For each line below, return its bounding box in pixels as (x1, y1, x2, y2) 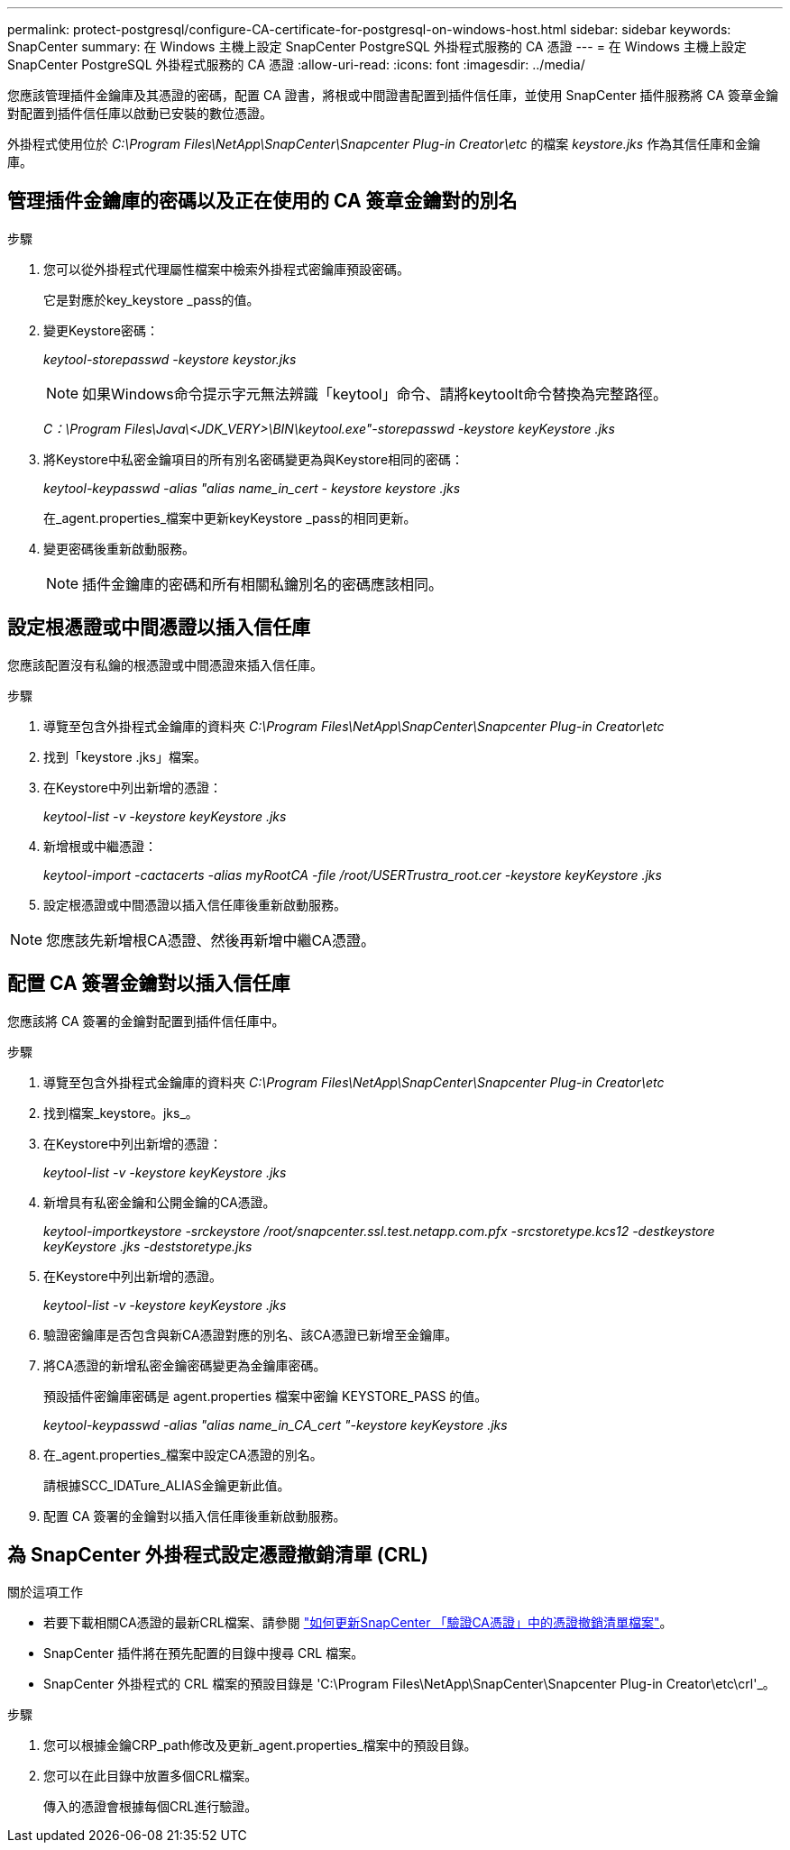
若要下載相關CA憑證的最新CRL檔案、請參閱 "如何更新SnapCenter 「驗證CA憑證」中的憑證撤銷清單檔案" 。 (43, 1615, 673, 1631)
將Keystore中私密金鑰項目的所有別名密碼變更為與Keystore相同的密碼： (43, 451, 464, 467)
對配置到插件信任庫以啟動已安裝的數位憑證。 (7, 105, 272, 121)
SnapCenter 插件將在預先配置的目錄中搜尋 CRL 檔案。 (43, 1645, 364, 1662)
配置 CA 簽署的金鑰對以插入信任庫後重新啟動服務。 (43, 1507, 346, 1524)
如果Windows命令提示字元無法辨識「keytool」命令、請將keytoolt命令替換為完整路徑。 (82, 384, 667, 403)
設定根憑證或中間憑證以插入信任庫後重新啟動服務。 (43, 896, 346, 912)
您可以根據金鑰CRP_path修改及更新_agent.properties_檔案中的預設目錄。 (43, 1737, 477, 1754)
